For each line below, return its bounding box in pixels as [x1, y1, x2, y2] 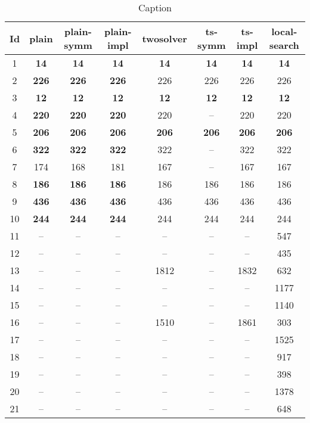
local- [271, 24, 297, 38]
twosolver [142, 31, 187, 45]
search [269, 38, 299, 52]
